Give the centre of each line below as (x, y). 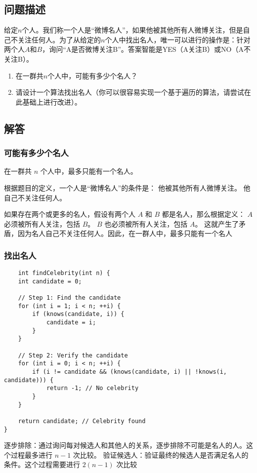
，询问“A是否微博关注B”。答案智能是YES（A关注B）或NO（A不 (146, 49)
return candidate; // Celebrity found (82, 421)
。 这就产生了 (217, 223)
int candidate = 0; (50, 281)
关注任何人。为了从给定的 (59, 39)
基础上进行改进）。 (52, 101)
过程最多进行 (31, 454)
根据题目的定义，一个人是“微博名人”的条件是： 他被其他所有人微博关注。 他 (127, 187)
